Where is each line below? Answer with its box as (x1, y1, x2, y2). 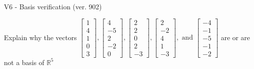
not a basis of (4, 57, 45, 67)
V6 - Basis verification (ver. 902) (4, 1, 102, 11)
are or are (221, 32, 250, 42)
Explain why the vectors (4, 32, 77, 42)
